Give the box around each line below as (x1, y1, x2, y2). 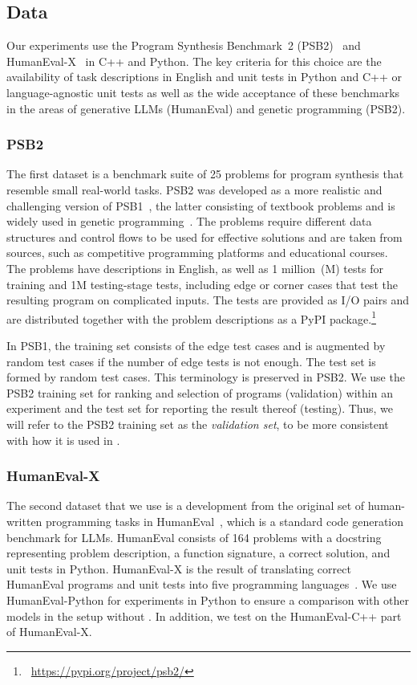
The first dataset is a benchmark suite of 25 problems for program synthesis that (6, 165, 404, 182)
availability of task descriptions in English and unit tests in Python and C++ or (6, 68, 402, 85)
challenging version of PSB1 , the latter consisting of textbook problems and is (6, 197, 395, 214)
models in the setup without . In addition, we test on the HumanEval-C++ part (6, 607, 402, 624)
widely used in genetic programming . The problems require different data (6, 213, 372, 230)
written (6, 512, 43, 529)
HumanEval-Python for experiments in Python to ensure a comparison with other (6, 591, 409, 608)
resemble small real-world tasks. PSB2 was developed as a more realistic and (6, 181, 383, 198)
